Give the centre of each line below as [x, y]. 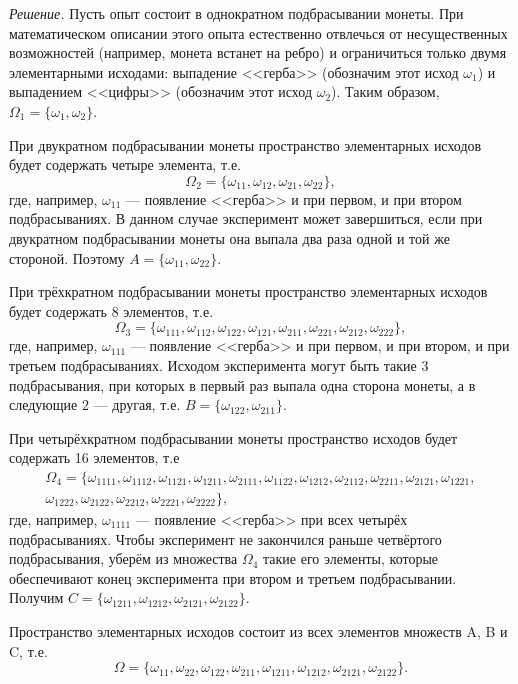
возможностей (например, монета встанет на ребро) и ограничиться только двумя [258, 52]
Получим [36, 597]
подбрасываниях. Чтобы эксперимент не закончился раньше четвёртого [225, 538]
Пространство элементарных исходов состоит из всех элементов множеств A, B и [258, 630]
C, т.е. [28, 650]
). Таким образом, [385, 91]
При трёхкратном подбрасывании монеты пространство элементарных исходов [248, 291]
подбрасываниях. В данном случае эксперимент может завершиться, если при [246, 218]
